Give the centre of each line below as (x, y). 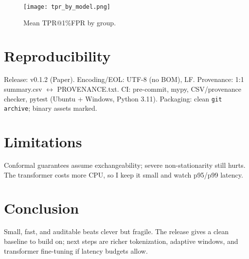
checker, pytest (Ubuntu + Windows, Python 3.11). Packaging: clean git (113, 98)
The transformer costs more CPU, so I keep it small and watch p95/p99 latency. (124, 174)
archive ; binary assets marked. (51, 108)
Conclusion (42, 208)
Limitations (43, 142)
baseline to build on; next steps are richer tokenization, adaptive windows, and (121, 241)
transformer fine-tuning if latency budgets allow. (76, 250)
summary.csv (23, 89)
